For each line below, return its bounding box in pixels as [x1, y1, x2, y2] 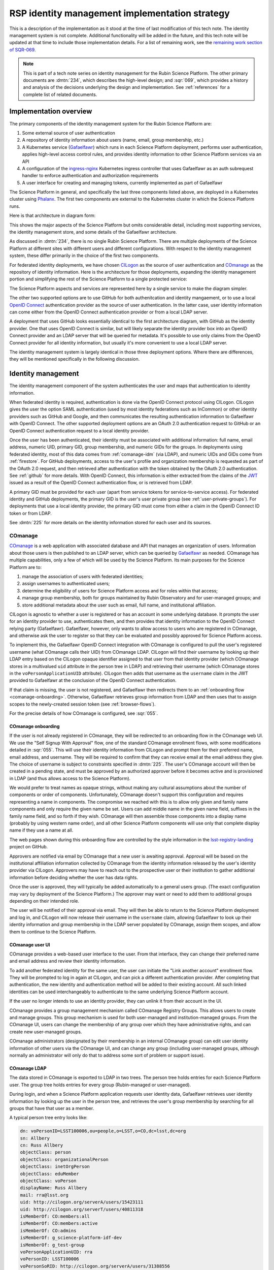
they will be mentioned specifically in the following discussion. [9, 356, 140, 362]
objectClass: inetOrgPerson [20, 1164, 90, 1169]
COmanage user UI [9, 941, 50, 947]
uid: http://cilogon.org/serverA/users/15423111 [20, 1199, 144, 1205]
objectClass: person [20, 1150, 71, 1155]
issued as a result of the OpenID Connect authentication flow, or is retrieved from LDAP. [9, 480, 193, 486]
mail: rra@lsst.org [20, 1192, 68, 1198]
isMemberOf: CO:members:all [20, 1214, 90, 1219]
